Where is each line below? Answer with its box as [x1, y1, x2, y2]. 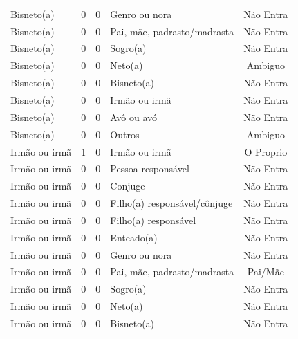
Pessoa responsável [110, 161, 189, 176]
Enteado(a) [110, 230, 158, 244]
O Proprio [244, 144, 288, 158]
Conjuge [110, 178, 145, 193]
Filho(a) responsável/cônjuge [110, 196, 233, 210]
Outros [110, 127, 140, 141]
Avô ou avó [110, 109, 158, 124]
